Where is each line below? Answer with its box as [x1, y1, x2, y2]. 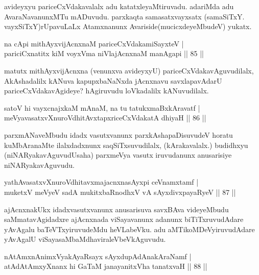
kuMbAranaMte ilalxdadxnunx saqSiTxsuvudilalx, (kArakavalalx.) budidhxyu [4, 139, 248, 150]
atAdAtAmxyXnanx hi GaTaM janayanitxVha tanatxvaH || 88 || [4, 261, 207, 271]
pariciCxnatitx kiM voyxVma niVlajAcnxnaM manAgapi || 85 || [4, 48, 204, 59]
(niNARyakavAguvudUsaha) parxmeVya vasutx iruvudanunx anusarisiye [4, 149, 232, 160]
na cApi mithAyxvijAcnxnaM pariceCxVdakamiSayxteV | [4, 38, 184, 48]
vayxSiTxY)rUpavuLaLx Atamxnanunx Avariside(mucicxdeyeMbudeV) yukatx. [4, 21, 252, 32]
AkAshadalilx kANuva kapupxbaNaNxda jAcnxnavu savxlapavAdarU [4, 75, 222, 86]
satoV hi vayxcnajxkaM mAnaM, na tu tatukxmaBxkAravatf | [4, 102, 200, 113]
